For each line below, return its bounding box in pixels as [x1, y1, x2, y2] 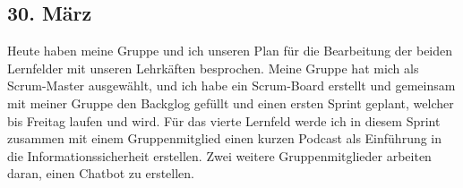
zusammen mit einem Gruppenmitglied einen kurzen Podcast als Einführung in [7, 129, 442, 148]
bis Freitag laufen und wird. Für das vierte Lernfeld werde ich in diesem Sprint [7, 111, 441, 130]
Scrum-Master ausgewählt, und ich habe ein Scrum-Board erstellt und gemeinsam [7, 76, 456, 95]
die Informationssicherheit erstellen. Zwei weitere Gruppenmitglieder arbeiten [7, 146, 432, 165]
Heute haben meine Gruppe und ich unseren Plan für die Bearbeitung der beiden [7, 41, 453, 60]
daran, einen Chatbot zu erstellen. [7, 164, 195, 183]
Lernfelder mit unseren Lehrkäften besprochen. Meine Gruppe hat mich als [7, 58, 419, 77]
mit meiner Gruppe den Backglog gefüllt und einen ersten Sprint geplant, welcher [7, 93, 454, 112]
